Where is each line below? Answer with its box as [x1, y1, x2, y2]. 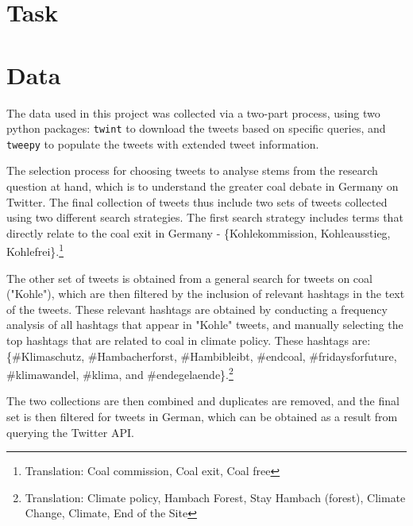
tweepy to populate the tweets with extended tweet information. [6, 135, 319, 152]
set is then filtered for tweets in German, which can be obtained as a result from [6, 408, 398, 425]
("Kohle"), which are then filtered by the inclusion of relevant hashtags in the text [6, 285, 405, 302]
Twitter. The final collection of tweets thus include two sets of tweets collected [6, 193, 388, 210]
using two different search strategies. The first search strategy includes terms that [6, 209, 403, 226]
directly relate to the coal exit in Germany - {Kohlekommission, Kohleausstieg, [6, 224, 391, 241]
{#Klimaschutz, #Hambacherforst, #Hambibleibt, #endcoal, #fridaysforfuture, [6, 347, 397, 364]
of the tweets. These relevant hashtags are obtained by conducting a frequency [6, 300, 388, 317]
